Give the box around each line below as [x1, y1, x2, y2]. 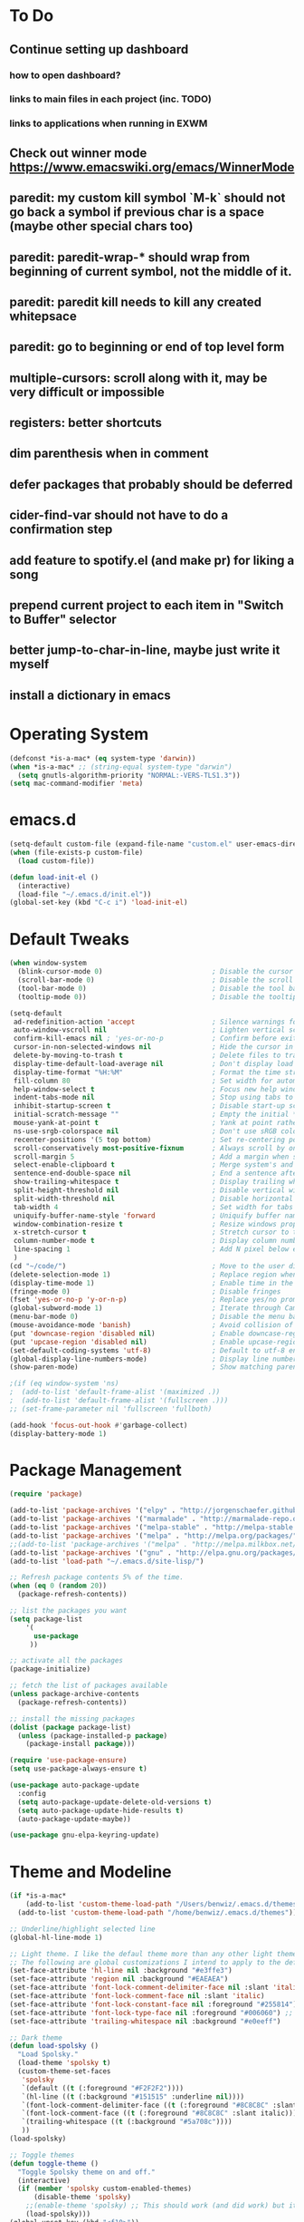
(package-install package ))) [25, 1740, 136, 1749]
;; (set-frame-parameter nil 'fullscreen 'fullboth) [9, 1404, 213, 1413]
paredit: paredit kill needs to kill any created [9, 294, 262, 309]
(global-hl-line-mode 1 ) [9, 1933, 103, 1942]
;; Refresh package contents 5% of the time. [9, 1573, 184, 1582]
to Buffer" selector [9, 612, 118, 627]
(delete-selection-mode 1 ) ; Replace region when [9, 1270, 298, 1279]
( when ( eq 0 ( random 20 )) [9, 1581, 107, 1591]
